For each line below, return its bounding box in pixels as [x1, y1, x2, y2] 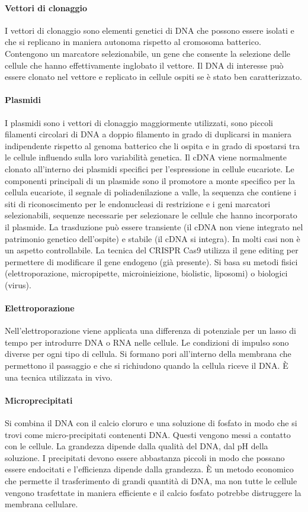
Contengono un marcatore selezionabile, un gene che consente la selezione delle [5, 47, 291, 59]
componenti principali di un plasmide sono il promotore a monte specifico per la [5, 174, 296, 186]
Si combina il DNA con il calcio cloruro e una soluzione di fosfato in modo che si [5, 417, 297, 429]
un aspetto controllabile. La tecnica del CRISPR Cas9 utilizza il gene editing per [5, 244, 299, 256]
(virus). [5, 278, 31, 291]
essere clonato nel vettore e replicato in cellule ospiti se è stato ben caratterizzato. [5, 70, 302, 83]
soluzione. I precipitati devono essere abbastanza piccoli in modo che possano [5, 451, 285, 463]
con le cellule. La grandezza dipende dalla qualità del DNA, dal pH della [5, 440, 268, 452]
